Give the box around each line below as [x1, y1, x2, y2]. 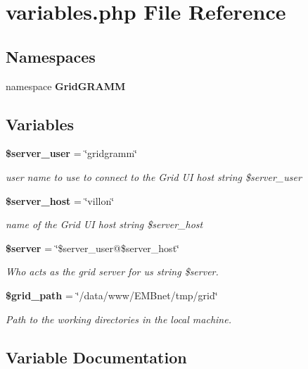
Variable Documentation [6, 346, 187, 368]
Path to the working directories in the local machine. [6, 311, 231, 326]
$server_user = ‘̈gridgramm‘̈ [6, 146, 137, 161]
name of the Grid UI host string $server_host [6, 217, 203, 232]
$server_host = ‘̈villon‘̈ [6, 193, 115, 208]
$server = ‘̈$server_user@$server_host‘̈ [6, 240, 179, 255]
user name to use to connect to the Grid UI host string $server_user [6, 169, 302, 184]
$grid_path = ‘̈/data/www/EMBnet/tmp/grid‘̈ [6, 287, 218, 302]
